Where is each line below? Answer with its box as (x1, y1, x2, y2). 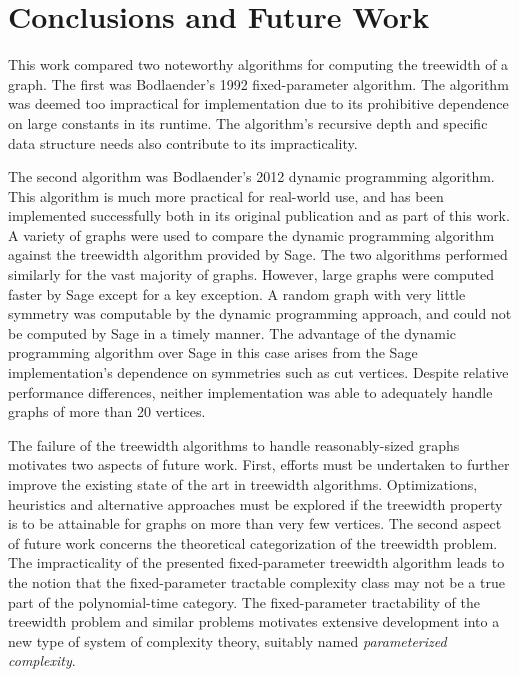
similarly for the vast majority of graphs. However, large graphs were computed (8, 264, 494, 285)
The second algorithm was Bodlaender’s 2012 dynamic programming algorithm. (8, 166, 495, 187)
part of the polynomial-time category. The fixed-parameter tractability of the (8, 591, 480, 612)
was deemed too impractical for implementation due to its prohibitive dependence (8, 93, 509, 114)
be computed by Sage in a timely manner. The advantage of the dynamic (8, 322, 457, 343)
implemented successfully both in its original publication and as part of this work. (8, 205, 510, 226)
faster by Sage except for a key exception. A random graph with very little (8, 283, 466, 304)
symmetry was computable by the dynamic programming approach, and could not (8, 303, 512, 324)
